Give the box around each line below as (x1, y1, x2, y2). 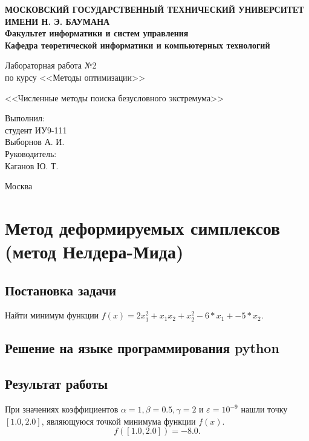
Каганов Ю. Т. (5, 159, 59, 172)
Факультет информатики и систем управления (5, 27, 189, 39)
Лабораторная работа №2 (5, 59, 97, 72)
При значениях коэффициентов (5, 403, 119, 416)
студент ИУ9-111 (5, 123, 67, 136)
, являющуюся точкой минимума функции (41, 414, 196, 427)
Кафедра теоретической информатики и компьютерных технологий (5, 38, 270, 51)
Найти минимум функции (5, 309, 99, 321)
